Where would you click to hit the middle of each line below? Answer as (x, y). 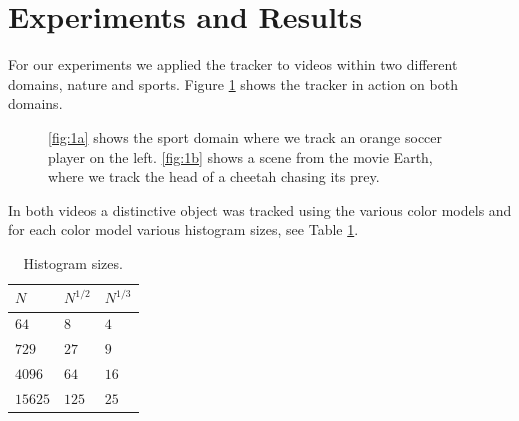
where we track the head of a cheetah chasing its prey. (214, 176)
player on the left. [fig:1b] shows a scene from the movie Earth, (240, 156)
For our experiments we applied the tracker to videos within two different (233, 64)
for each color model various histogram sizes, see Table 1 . (183, 229)
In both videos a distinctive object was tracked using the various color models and (260, 209)
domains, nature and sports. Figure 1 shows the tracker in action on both (233, 83)
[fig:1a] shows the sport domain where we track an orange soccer (245, 136)
